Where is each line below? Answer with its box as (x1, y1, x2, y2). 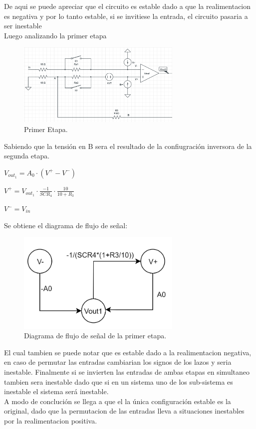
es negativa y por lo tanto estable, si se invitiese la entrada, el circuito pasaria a (4, 10, 248, 21)
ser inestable (4, 20, 42, 31)
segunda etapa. (4, 150, 50, 161)
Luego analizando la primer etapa (4, 30, 107, 40)
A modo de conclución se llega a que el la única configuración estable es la (4, 396, 231, 406)
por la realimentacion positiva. (4, 415, 97, 426)
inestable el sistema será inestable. (4, 386, 109, 397)
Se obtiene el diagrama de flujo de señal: (4, 220, 128, 230)
